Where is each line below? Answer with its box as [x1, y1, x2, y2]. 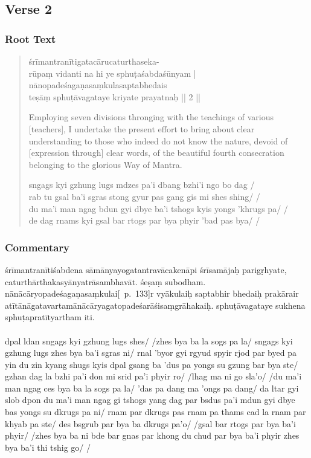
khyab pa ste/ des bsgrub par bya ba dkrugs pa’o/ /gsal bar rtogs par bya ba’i [5, 417, 296, 430]
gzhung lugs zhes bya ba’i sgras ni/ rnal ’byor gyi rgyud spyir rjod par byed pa [5, 346, 297, 359]
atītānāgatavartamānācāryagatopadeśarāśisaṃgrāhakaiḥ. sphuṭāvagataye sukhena [5, 298, 306, 311]
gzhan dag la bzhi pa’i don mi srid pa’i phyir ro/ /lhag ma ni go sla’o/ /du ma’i [5, 370, 302, 382]
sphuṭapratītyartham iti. [5, 311, 95, 323]
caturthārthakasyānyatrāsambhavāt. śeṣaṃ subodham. [5, 275, 206, 288]
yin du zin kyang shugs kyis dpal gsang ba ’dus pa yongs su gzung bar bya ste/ [5, 358, 298, 370]
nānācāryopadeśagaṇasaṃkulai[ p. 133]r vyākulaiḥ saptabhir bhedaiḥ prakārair [5, 287, 299, 300]
